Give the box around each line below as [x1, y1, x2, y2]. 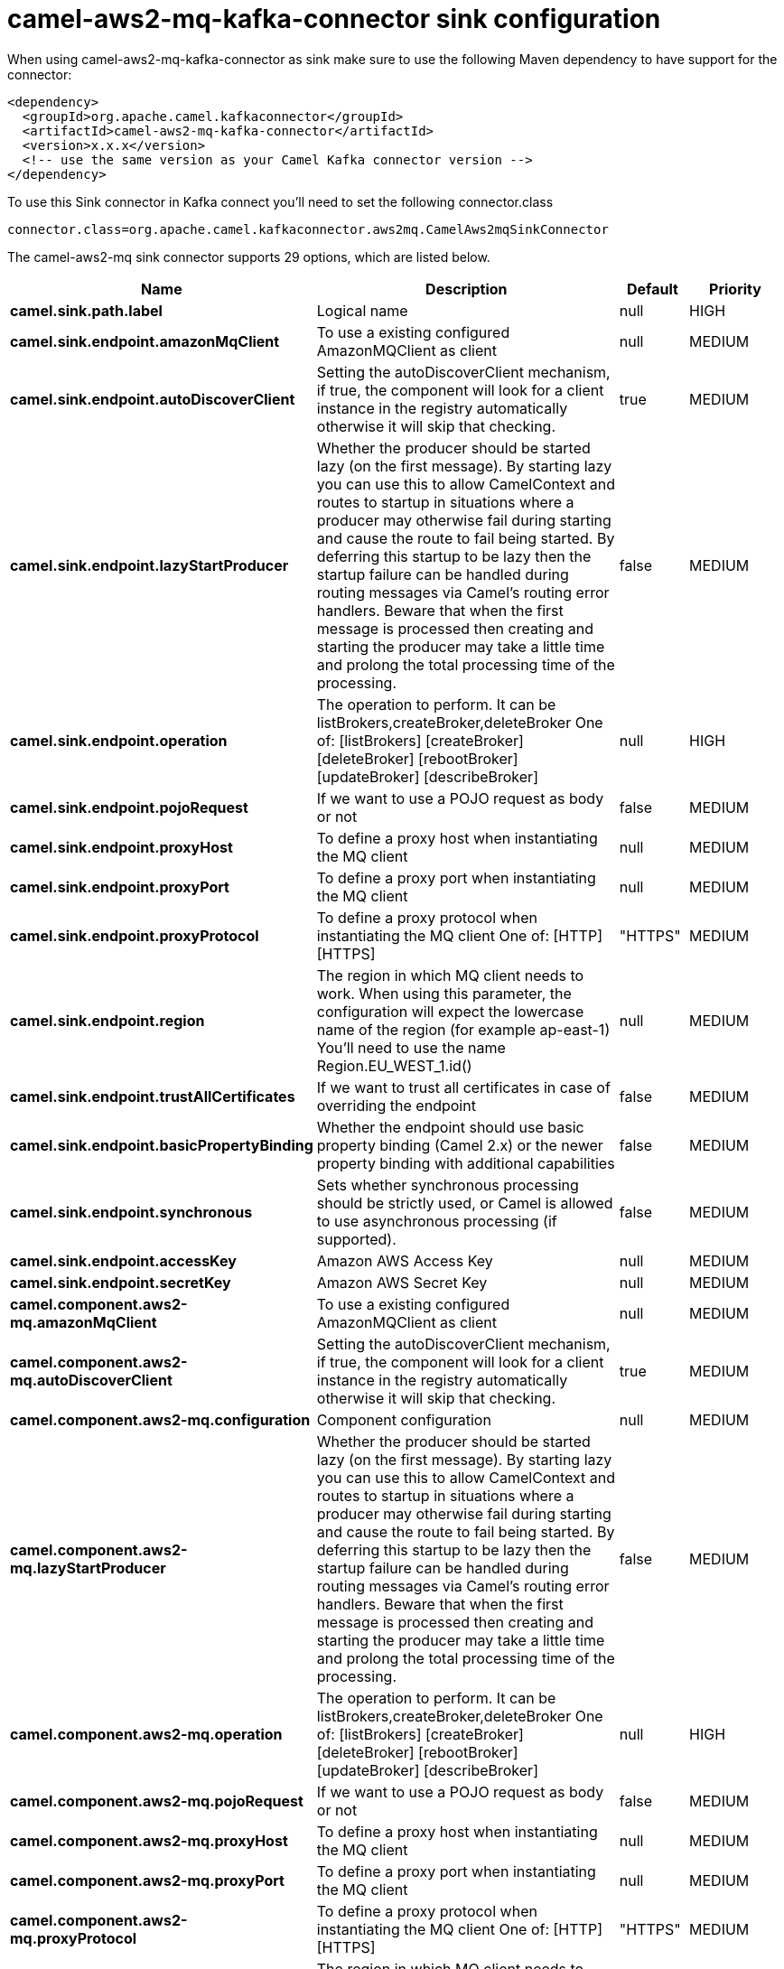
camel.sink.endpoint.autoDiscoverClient [10, 389, 295, 408]
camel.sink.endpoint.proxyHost [10, 837, 233, 856]
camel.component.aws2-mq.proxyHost [10, 1831, 288, 1850]
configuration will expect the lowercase [316, 1002, 584, 1021]
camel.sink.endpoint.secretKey [10, 1273, 231, 1292]
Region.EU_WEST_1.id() [316, 1056, 472, 1075]
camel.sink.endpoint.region [10, 1011, 205, 1030]
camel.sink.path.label [10, 301, 163, 320]
